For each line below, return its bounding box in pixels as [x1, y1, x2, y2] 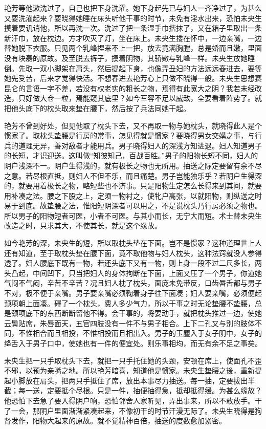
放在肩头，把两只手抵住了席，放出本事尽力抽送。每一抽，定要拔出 [25, 375, 248, 385]
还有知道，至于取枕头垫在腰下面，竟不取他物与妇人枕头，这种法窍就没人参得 [4, 247, 262, 258]
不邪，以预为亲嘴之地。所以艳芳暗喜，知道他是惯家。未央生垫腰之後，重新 [4, 365, 255, 376]
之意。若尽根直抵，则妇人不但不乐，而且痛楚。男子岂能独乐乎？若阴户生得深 [4, 170, 262, 181]
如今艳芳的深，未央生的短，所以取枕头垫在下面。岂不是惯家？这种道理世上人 [4, 238, 262, 248]
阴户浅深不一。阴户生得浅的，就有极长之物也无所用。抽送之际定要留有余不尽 [4, 160, 262, 170]
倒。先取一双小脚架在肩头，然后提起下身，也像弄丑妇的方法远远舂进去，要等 [4, 62, 262, 73]
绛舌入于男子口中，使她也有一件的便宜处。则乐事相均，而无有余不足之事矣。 [4, 338, 262, 348]
